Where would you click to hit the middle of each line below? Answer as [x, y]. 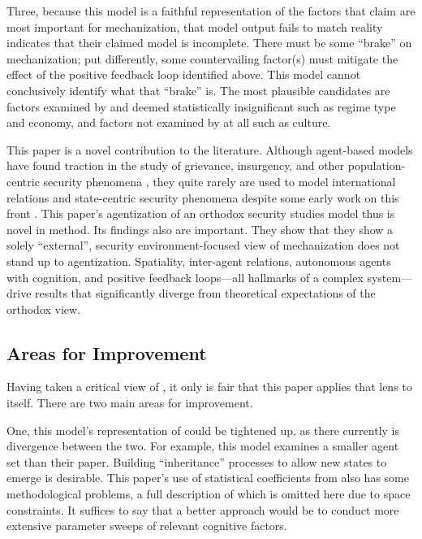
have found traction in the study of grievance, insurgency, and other [176, 165]
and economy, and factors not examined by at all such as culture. [169, 122]
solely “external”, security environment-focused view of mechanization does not [203, 245]
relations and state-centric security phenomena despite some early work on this [203, 197]
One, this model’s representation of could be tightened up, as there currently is [203, 430]
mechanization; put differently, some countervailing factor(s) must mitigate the [202, 58]
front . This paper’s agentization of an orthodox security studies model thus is [201, 213]
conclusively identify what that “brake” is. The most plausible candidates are [198, 90]
